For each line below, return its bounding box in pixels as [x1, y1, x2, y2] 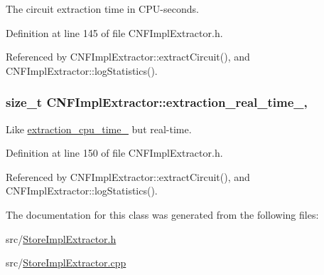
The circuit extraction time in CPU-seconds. [6, 1, 199, 16]
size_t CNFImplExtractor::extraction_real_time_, [6, 93, 308, 111]
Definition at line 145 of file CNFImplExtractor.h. [6, 25, 223, 40]
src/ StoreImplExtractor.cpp [6, 255, 126, 270]
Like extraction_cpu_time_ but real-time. [6, 121, 192, 136]
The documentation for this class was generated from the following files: [6, 207, 319, 222]
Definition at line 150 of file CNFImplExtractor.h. [6, 145, 223, 160]
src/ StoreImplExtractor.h [6, 231, 117, 246]
